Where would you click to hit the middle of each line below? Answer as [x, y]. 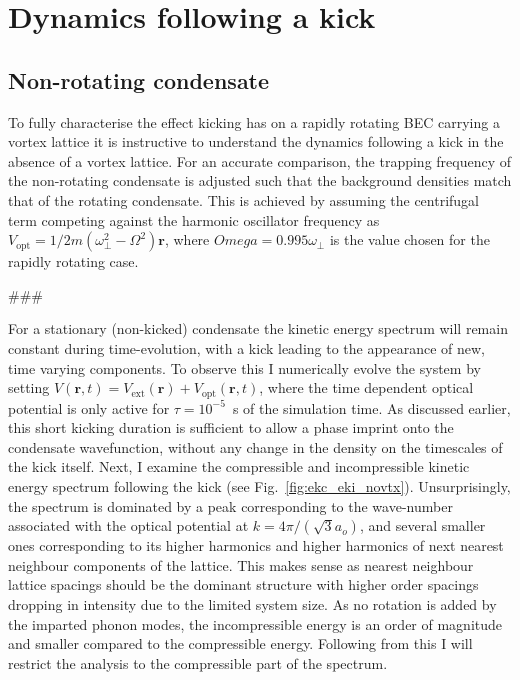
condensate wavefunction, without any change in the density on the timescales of [255, 446]
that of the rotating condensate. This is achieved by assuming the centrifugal [244, 199]
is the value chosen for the [409, 239]
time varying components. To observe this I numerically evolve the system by [244, 367]
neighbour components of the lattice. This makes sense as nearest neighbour [241, 564]
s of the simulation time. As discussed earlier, [371, 407]
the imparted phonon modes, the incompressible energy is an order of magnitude [255, 623]
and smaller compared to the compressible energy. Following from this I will [240, 643]
